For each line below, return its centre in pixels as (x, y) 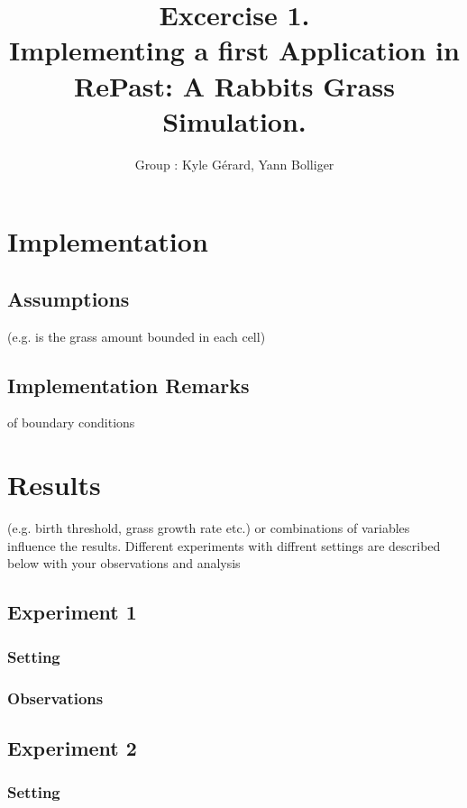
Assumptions (69, 298)
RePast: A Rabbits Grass (234, 85)
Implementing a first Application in (234, 50)
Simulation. (234, 120)
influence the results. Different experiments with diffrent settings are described (224, 545)
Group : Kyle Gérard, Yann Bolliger (234, 164)
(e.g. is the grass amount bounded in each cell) (137, 336)
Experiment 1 (72, 612)
